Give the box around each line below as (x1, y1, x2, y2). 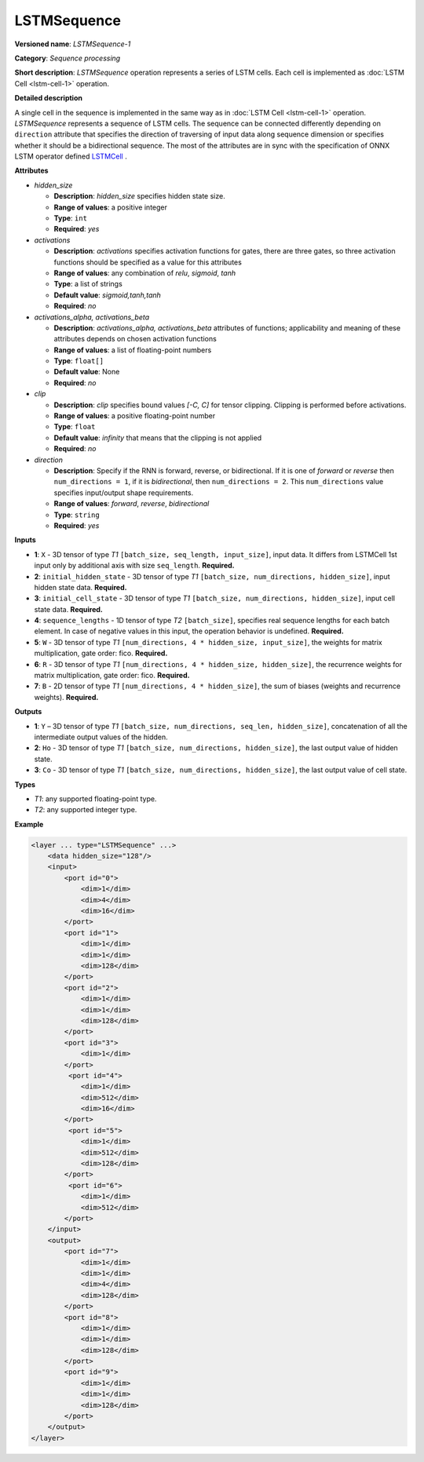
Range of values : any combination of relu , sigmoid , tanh (53, 268, 236, 278)
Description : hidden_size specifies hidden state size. (53, 191, 225, 201)
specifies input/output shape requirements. (53, 487, 194, 498)
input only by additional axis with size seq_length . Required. (34, 561, 235, 571)
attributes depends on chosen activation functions (53, 334, 217, 344)
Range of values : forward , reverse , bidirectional (53, 499, 210, 509)
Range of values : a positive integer (53, 202, 168, 212)
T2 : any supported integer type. (34, 805, 137, 815)
